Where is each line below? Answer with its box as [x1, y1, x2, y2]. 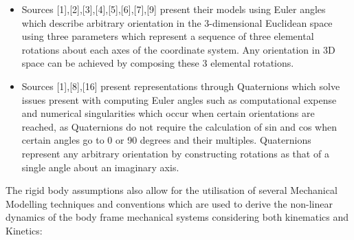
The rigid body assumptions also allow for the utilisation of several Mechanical [5, 183, 338, 197]
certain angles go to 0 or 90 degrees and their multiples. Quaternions [21, 133, 311, 147]
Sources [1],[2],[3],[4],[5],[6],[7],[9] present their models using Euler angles [21, 2, 326, 16]
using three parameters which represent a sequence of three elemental [21, 29, 314, 43]
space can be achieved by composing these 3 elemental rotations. [21, 56, 294, 70]
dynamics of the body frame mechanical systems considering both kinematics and [5, 210, 349, 224]
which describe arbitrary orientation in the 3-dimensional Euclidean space [21, 15, 333, 30]
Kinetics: [5, 223, 43, 237]
